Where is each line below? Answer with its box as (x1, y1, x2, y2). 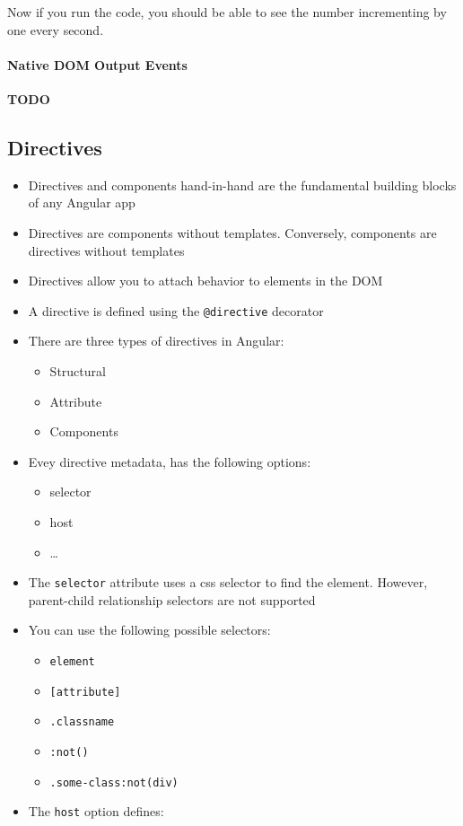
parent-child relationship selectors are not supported (28, 590, 316, 609)
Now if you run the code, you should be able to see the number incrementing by (7, 3, 447, 21)
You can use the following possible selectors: (28, 620, 271, 639)
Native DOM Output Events (7, 55, 188, 74)
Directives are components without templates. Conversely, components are (28, 223, 437, 242)
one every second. (7, 20, 104, 39)
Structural (49, 362, 106, 380)
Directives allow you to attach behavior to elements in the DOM (28, 271, 383, 290)
